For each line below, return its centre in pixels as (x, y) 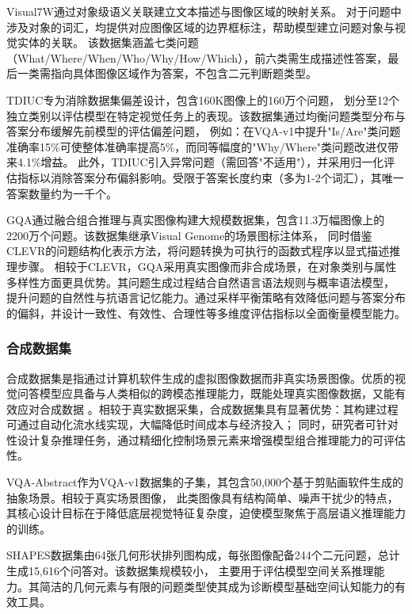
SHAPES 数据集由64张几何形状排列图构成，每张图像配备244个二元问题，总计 (203, 555)
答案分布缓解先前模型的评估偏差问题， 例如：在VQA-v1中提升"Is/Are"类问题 (204, 131)
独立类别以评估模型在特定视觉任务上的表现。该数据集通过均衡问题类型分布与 (206, 115)
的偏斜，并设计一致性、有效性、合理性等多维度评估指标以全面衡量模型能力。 (206, 313)
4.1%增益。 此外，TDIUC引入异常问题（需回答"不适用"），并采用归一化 (200, 162)
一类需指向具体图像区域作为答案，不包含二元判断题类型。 (167, 73)
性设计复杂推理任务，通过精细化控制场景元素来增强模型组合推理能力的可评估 (206, 439)
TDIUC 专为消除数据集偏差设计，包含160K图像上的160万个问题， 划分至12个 (203, 99)
